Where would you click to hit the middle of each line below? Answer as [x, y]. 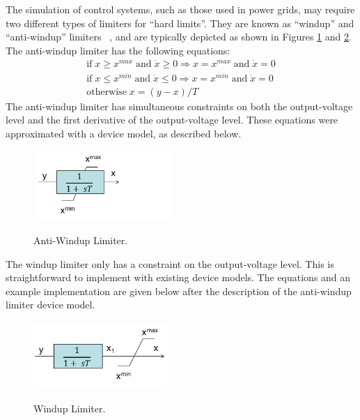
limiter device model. [50, 305]
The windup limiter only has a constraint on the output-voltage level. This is [170, 263]
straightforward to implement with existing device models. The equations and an [178, 277]
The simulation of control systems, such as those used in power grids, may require [180, 9]
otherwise [107, 92]
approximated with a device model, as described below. [124, 133]
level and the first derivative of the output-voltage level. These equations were [172, 120]
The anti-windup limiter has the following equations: [118, 50]
